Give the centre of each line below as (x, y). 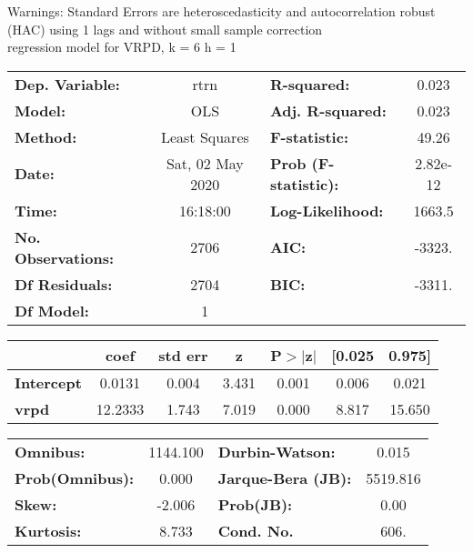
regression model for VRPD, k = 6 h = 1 (122, 47)
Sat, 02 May (205, 163)
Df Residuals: (64, 284)
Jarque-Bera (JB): (285, 478)
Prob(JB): (255, 504)
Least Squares (205, 136)
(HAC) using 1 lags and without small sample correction (165, 29)
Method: (46, 136)
